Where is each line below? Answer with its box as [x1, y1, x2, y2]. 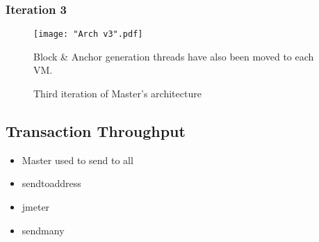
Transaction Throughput [6, 120, 186, 142]
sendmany [22, 223, 65, 237]
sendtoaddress [22, 176, 81, 191]
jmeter [22, 200, 50, 214]
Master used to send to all [22, 152, 133, 167]
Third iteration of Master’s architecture [33, 86, 202, 101]
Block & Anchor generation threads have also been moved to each [33, 49, 314, 63]
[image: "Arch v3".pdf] [33, 29, 143, 40]
